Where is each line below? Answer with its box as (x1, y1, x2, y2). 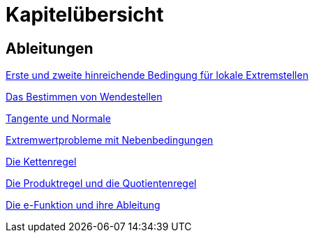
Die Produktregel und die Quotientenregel (6, 177, 197, 190)
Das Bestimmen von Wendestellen (6, 91, 163, 103)
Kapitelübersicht (6, 3, 164, 27)
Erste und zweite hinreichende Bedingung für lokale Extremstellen (6, 69, 308, 82)
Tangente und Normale (6, 112, 111, 125)
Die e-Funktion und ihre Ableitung (6, 199, 160, 211)
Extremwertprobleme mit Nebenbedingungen (6, 134, 214, 147)
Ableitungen (6, 39, 94, 57)
